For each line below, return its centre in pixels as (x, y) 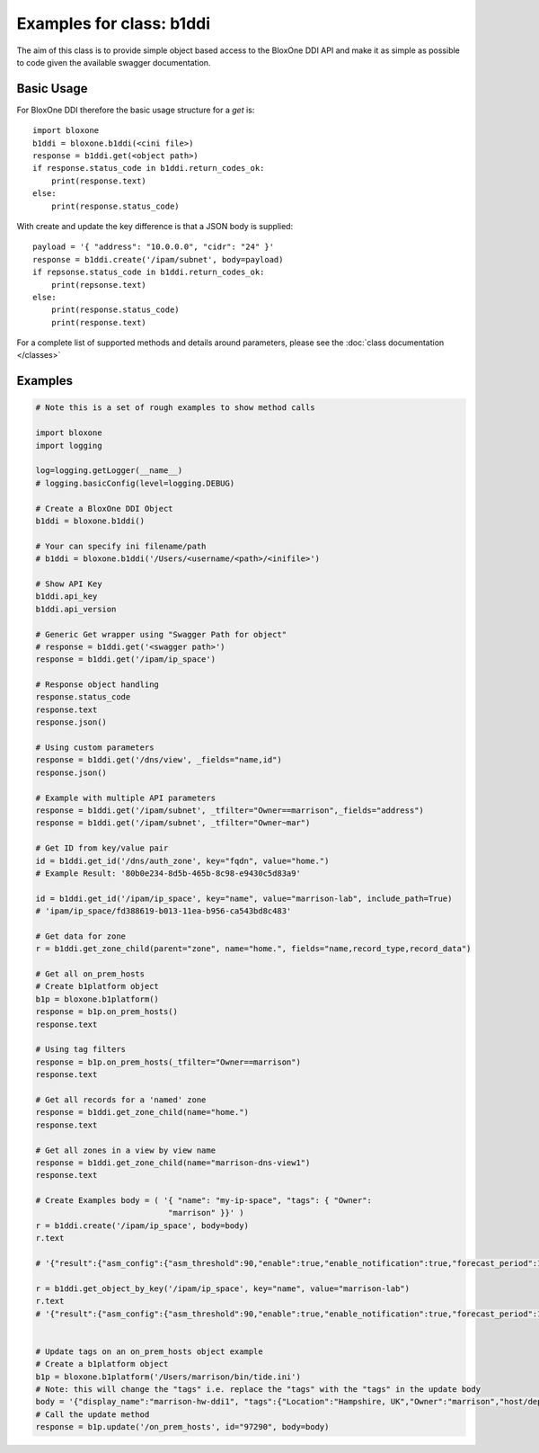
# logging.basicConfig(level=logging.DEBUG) (135, 483)
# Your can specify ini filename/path (121, 546)
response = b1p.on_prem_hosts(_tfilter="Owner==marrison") (168, 1062)
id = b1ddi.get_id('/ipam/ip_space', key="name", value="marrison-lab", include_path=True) (244, 898)
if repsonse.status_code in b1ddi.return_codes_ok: (149, 272)
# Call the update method (93, 1414)
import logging (69, 446)
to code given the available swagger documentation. (114, 62)
